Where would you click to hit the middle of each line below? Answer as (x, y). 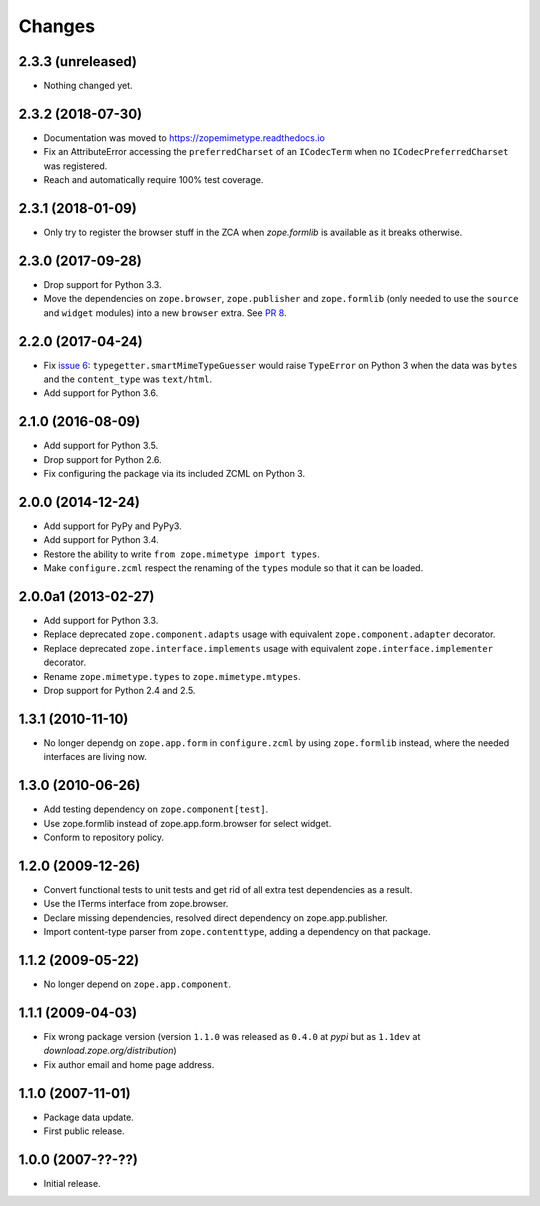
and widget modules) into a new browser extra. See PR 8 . (165, 312)
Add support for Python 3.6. (101, 393)
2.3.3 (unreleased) (77, 61)
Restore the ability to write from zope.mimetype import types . (181, 554)
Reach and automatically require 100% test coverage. (153, 180)
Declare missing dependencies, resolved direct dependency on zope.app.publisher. (216, 917)
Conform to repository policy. (104, 837)
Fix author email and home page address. (129, 1064)
